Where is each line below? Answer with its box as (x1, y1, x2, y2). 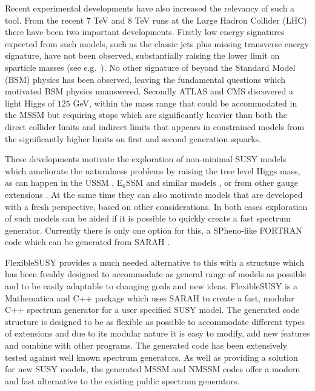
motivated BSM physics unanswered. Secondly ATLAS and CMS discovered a (5, 85, 293, 97)
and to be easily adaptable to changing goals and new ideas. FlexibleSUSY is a (5, 280, 298, 292)
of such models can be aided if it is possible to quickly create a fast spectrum (5, 212, 291, 225)
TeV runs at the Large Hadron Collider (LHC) (134, 13, 307, 26)
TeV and (93, 13, 125, 26)
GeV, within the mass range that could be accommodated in (73, 96, 297, 109)
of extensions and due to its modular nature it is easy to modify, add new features (5, 327, 310, 340)
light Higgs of (5, 96, 55, 109)
